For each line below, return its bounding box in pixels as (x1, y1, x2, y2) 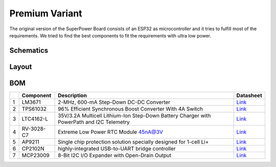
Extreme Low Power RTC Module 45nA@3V (58, 128, 164, 135)
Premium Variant (9, 8, 82, 19)
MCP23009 (21, 152, 50, 159)
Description (58, 92, 87, 99)
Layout (9, 62, 32, 71)
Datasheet (236, 92, 263, 99)
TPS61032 (21, 105, 47, 112)
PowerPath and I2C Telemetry (58, 118, 130, 126)
